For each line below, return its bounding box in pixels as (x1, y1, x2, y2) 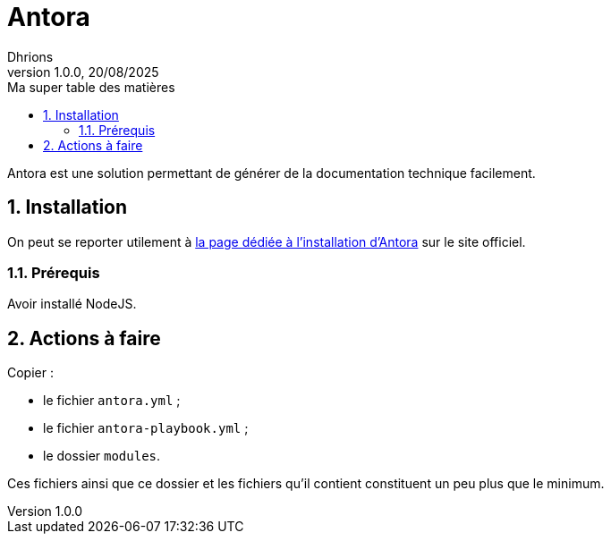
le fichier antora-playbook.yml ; (43, 420, 249, 436)
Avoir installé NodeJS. (7, 296, 137, 312)
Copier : (7, 365, 54, 381)
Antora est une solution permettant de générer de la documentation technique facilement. (7, 165, 536, 181)
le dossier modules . (43, 448, 161, 464)
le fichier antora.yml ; (43, 393, 181, 409)
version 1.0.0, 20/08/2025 (7, 63, 159, 80)
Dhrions (7, 48, 54, 64)
